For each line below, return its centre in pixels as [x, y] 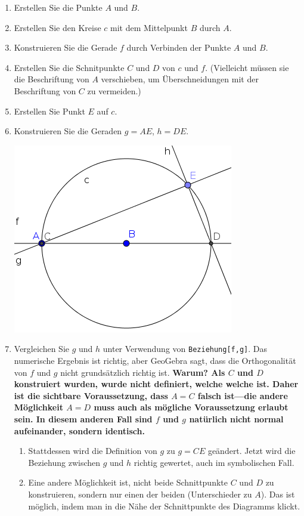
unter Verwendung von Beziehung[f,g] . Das [185, 349]
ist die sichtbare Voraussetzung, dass [91, 395]
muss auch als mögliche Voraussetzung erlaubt [191, 407]
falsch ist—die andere [243, 395]
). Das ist [278, 494]
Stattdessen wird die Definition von [93, 451]
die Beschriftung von [52, 79]
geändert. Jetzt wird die [252, 451]
